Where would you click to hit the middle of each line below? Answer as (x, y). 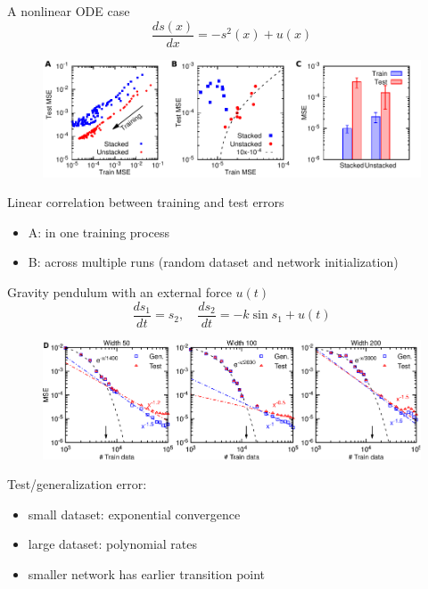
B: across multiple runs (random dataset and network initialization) (213, 262)
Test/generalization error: (77, 484)
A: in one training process (99, 232)
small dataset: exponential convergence (134, 514)
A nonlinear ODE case (69, 11)
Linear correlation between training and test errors (146, 202)
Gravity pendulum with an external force (119, 292)
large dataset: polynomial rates (113, 544)
